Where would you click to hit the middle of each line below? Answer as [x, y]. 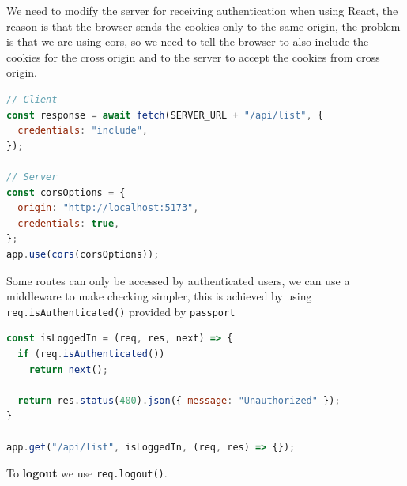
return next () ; [68, 369]
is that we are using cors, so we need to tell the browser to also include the [188, 41]
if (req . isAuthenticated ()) [91, 354]
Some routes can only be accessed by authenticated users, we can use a [178, 280]
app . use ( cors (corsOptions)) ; [83, 254]
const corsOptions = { [66, 192]
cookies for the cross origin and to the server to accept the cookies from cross [193, 57]
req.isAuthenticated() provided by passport [121, 311]
